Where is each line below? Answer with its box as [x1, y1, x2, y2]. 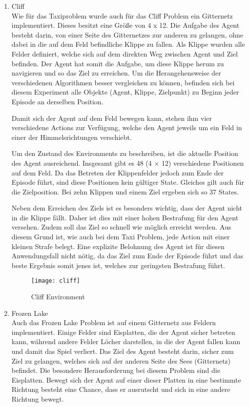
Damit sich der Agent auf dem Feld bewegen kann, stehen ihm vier [11, 113, 212, 123]
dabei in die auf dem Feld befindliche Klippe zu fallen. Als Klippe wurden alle [11, 39, 245, 49]
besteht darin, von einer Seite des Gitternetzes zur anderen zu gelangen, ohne [11, 29, 243, 39]
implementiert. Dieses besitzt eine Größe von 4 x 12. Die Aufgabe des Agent [11, 20, 240, 30]
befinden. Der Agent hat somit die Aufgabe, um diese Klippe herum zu [11, 58, 224, 68]
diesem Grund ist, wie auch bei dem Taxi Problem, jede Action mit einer [11, 232, 230, 242]
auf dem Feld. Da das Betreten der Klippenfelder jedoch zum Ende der [11, 167, 224, 177]
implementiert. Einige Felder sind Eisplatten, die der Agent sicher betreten [11, 327, 235, 337]
